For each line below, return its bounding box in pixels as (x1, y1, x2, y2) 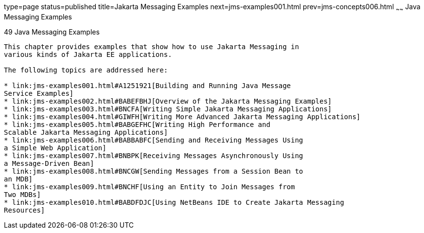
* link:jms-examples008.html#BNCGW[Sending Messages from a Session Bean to (4, 167, 303, 175)
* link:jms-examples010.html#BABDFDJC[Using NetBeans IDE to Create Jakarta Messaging (4, 198, 344, 206)
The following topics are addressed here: (4, 66, 168, 74)
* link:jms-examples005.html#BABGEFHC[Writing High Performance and (4, 120, 270, 128)
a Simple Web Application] (4, 143, 106, 152)
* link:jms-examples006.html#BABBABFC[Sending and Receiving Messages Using (4, 136, 303, 144)
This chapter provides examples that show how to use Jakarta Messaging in (4, 42, 299, 51)
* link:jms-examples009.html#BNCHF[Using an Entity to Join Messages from (4, 182, 295, 191)
